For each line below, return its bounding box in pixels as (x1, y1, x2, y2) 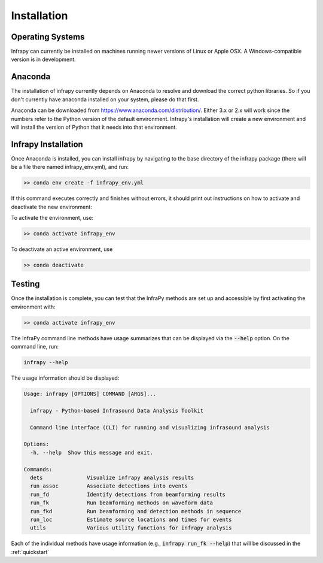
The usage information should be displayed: (11, 374, 120, 382)
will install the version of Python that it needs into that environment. (11, 123, 178, 131)
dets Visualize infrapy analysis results (30, 474, 194, 482)
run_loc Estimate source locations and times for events (30, 516, 232, 523)
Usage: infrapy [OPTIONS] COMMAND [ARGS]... (23, 391, 157, 398)
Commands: (23, 466, 53, 473)
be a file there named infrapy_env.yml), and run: (11, 164, 129, 171)
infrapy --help (23, 359, 68, 366)
